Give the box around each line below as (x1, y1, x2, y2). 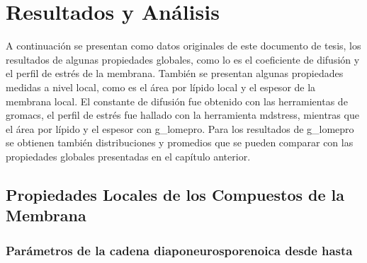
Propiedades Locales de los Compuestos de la (6, 183, 345, 205)
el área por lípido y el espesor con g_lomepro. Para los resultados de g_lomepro (6, 121, 354, 136)
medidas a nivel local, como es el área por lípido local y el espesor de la (6, 79, 316, 94)
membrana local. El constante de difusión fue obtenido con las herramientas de (6, 93, 348, 108)
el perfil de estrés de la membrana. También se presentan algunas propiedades (6, 66, 344, 81)
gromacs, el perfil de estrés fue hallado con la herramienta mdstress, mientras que (6, 107, 359, 122)
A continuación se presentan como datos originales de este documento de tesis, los (6, 38, 361, 53)
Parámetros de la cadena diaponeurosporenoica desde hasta (6, 241, 353, 259)
